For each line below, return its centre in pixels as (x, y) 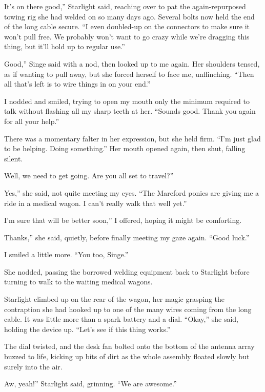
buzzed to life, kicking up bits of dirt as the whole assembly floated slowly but (127, 356)
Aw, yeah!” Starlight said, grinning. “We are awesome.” (90, 384)
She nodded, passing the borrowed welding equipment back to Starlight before (127, 271)
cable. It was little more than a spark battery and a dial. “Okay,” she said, (121, 319)
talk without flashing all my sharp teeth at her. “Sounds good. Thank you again (130, 111)
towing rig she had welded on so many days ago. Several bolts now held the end (129, 16)
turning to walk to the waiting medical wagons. (78, 282)
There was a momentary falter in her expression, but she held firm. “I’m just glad (132, 138)
